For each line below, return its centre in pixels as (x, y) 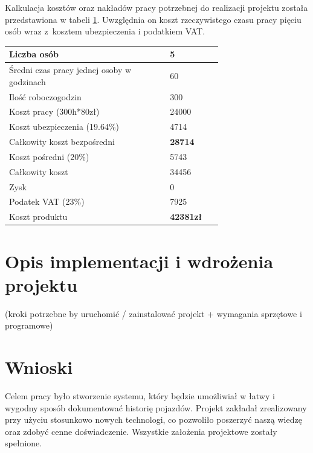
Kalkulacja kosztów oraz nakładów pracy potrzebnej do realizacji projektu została (156, 7)
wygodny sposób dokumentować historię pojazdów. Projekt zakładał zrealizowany (156, 407)
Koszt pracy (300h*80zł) (54, 111)
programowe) (29, 325)
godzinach (27, 81)
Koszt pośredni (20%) (49, 156)
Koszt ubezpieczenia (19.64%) (64, 127)
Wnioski (39, 367)
